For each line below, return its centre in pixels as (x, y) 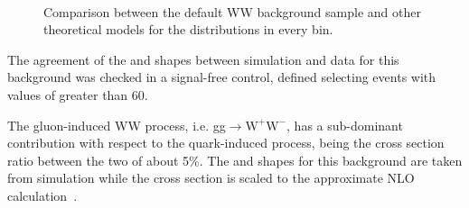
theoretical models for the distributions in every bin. (188, 29)
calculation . (42, 195)
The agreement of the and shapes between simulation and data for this (203, 59)
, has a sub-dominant (345, 125)
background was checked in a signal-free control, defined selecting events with (222, 77)
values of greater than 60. (78, 94)
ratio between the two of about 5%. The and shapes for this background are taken (235, 160)
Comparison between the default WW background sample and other (232, 11)
